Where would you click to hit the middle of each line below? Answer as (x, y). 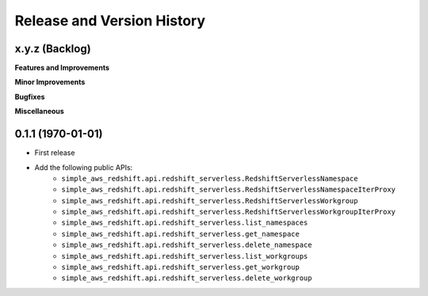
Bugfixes (30, 97)
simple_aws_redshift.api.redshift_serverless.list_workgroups (185, 256)
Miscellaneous (40, 112)
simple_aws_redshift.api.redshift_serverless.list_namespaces (185, 223)
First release (55, 153)
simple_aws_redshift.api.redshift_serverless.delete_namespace (187, 245)
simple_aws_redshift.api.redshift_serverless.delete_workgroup (187, 278)
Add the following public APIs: (84, 167)
